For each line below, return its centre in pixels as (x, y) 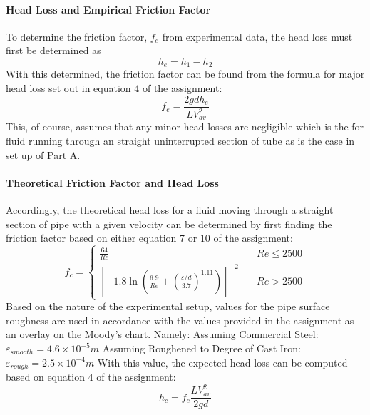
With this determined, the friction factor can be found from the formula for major (185, 74)
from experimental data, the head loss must (257, 36)
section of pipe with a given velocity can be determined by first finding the (169, 224)
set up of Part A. (43, 154)
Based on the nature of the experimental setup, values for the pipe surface (168, 306)
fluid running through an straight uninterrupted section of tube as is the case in (180, 141)
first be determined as (53, 50)
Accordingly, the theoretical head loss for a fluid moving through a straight (170, 210)
